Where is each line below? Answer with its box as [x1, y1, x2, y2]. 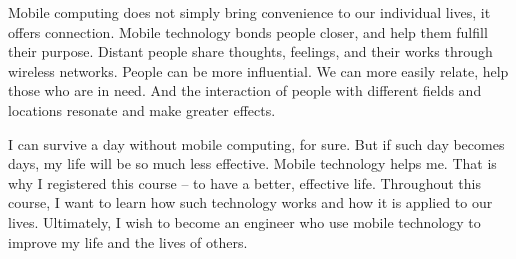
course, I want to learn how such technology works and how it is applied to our [8, 192, 493, 213]
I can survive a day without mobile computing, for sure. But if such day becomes [8, 133, 505, 154]
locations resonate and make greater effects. [8, 99, 276, 120]
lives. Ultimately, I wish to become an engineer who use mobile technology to [8, 211, 481, 232]
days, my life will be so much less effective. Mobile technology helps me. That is [8, 153, 497, 174]
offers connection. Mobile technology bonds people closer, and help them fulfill [8, 21, 488, 42]
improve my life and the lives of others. [8, 231, 248, 252]
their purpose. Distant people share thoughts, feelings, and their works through [8, 41, 493, 62]
